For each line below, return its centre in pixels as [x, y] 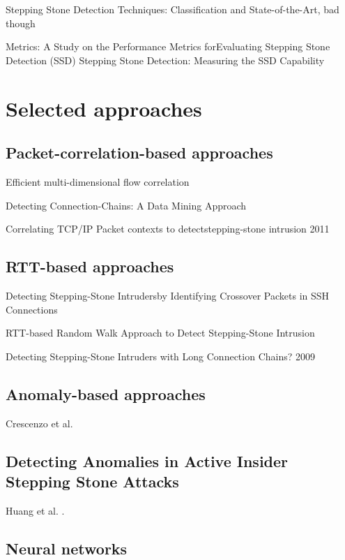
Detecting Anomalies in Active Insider [147, 460]
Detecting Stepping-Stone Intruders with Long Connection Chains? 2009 [160, 356]
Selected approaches [104, 108]
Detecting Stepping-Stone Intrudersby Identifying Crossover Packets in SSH [168, 295]
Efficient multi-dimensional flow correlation [98, 181]
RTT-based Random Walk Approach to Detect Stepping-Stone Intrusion [160, 333]
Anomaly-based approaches [106, 393]
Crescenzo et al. [39, 423]
